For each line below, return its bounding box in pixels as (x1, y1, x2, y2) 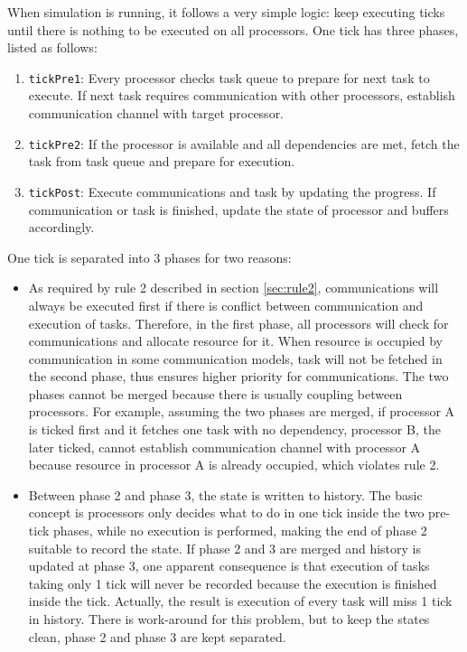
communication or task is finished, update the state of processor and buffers (28, 200, 449, 219)
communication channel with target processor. (28, 104, 285, 123)
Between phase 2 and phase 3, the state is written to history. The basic (28, 485, 423, 504)
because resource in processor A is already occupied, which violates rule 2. (28, 455, 440, 474)
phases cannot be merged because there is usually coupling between (28, 384, 403, 403)
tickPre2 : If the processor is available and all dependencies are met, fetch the (28, 134, 460, 153)
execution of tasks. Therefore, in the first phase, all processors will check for (28, 313, 449, 332)
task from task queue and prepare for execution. (28, 152, 295, 171)
